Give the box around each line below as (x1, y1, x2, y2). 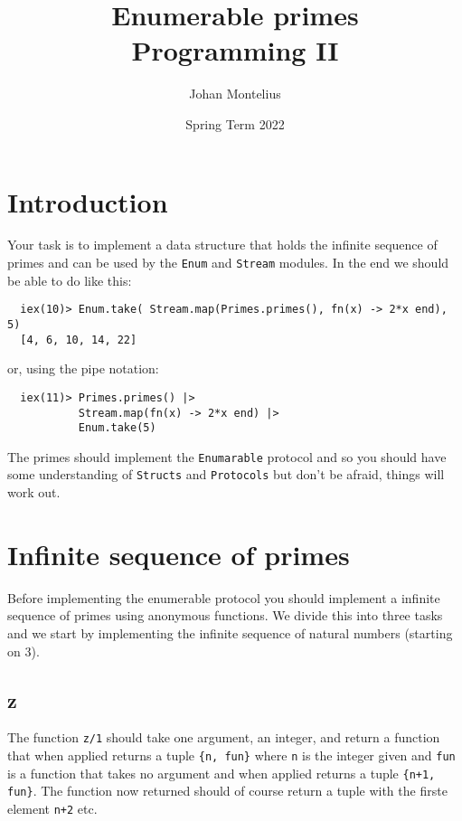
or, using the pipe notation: (7, 359, 159, 378)
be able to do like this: (7, 270, 132, 289)
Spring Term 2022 (185, 114, 285, 133)
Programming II (131, 32, 339, 69)
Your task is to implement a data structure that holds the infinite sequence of (7, 235, 438, 254)
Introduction (7, 183, 168, 220)
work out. (7, 483, 61, 502)
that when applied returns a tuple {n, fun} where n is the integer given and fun (7, 746, 456, 765)
